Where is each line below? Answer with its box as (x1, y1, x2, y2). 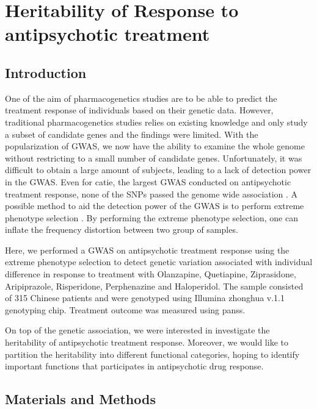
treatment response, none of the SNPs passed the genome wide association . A (5, 187, 298, 200)
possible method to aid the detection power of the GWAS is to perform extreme (5, 199, 304, 212)
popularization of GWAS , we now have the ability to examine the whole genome (5, 140, 305, 152)
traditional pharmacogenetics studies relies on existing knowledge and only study (5, 115, 308, 128)
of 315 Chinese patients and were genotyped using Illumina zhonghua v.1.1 (5, 291, 285, 304)
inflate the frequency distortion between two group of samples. (5, 223, 238, 236)
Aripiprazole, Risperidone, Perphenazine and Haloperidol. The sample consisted (5, 279, 304, 292)
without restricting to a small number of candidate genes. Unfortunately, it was (5, 151, 302, 164)
